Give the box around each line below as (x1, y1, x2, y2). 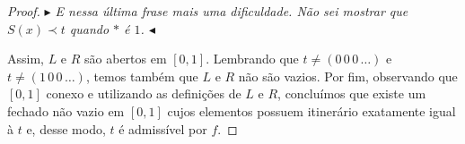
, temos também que (85, 66, 198, 85)
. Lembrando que (206, 49, 299, 68)
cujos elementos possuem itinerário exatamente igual (167, 101, 456, 120)
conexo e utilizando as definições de (46, 84, 241, 103)
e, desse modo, (26, 119, 106, 138)
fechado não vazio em (7, 101, 125, 120)
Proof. (7, 2, 40, 20)
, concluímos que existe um (277, 84, 426, 103)
